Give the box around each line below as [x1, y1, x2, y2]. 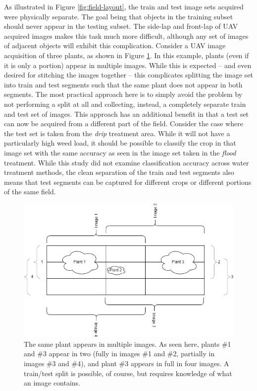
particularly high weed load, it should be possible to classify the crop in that [4, 138, 236, 148]
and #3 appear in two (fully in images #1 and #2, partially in [24, 348, 215, 359]
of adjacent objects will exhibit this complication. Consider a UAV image [4, 40, 226, 51]
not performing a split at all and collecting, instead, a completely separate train [4, 98, 246, 109]
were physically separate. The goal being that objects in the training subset [4, 11, 233, 21]
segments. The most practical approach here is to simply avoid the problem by [4, 89, 243, 99]
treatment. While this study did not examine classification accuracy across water [4, 157, 249, 167]
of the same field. [4, 186, 56, 197]
